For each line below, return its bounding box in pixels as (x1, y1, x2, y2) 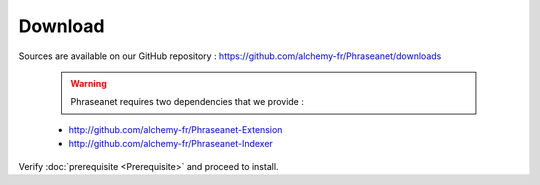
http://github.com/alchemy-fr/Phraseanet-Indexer (68, 138, 274, 150)
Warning (70, 77, 107, 89)
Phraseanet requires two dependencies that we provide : (70, 96, 305, 108)
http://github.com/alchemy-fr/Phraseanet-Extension (68, 123, 283, 135)
